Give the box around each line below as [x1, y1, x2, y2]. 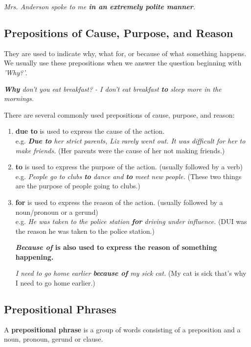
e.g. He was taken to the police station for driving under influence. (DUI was [15, 216, 247, 226]
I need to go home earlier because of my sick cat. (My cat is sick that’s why [15, 268, 247, 278]
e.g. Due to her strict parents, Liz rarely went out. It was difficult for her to [15, 135, 246, 145]
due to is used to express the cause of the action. [15, 126, 165, 136]
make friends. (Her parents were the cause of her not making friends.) [15, 145, 225, 155]
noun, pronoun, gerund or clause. [4, 334, 103, 344]
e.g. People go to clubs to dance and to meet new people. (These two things [15, 171, 242, 181]
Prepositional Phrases [4, 302, 116, 317]
